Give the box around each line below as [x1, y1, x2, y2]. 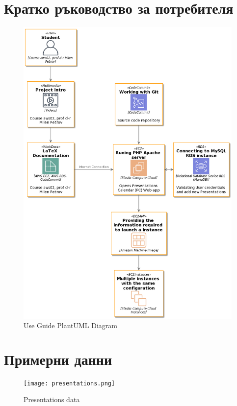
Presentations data [24, 394, 80, 404]
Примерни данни [4, 349, 112, 369]
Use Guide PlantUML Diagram [24, 320, 117, 331]
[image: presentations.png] [24, 380, 115, 387]
